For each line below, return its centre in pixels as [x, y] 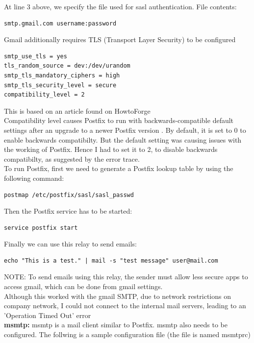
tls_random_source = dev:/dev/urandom [67, 66]
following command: [34, 178]
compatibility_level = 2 [44, 95]
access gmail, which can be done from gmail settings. [83, 286]
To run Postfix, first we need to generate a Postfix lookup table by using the [119, 168]
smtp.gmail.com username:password [60, 23]
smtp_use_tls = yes [36, 56]
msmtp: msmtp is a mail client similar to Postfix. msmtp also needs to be [116, 325]
